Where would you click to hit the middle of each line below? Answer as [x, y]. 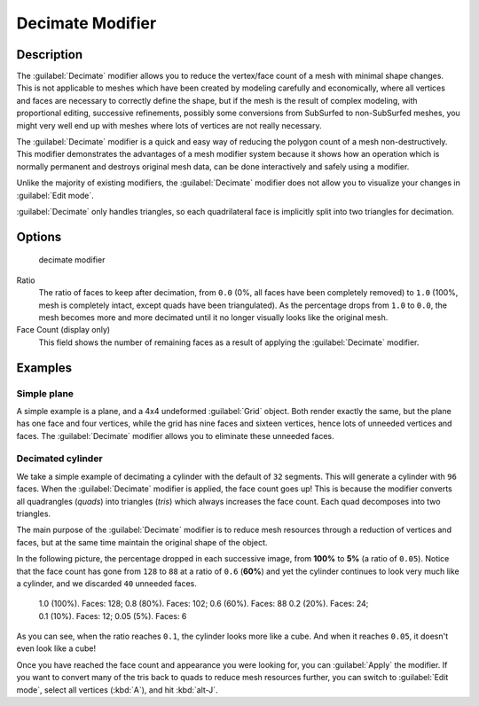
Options [39, 236]
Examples [44, 368]
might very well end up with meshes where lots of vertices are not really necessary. [169, 125]
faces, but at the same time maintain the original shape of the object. [142, 542]
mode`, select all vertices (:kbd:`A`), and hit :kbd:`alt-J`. [117, 690]
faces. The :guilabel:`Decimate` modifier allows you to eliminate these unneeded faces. [175, 435]
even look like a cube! [56, 648]
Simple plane [45, 393]
